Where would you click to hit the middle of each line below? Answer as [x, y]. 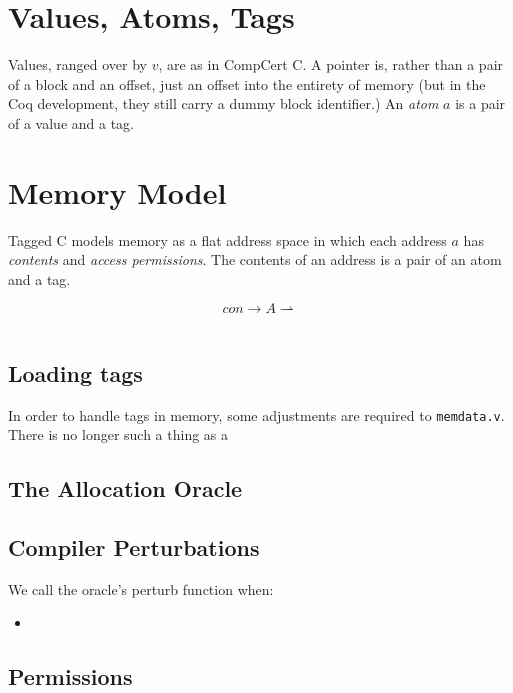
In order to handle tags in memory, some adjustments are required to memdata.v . [256, 414]
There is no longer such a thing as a [118, 434]
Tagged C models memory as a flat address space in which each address [227, 239]
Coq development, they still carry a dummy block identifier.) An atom [223, 103]
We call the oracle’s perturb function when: [141, 588]
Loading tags [75, 372]
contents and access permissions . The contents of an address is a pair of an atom [255, 259]
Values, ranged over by [77, 64]
